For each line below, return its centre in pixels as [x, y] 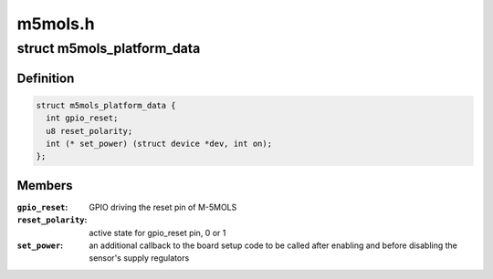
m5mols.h [56, 24]
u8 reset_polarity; [89, 131]
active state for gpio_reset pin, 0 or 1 [157, 232]
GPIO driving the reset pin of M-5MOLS [163, 207]
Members [45, 186]
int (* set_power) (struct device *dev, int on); [159, 143]
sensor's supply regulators [139, 258]
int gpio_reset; [82, 118]
